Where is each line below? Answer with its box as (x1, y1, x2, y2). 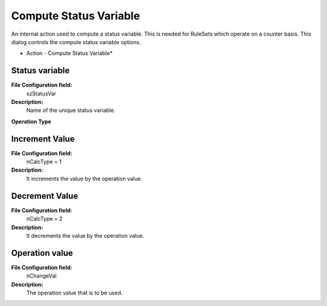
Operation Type (11, 118, 51, 125)
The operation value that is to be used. (26, 289, 123, 296)
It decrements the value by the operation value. (26, 232, 145, 239)
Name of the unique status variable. (26, 106, 116, 114)
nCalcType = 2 (26, 215, 63, 223)
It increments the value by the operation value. (26, 175, 142, 182)
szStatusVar (26, 90, 57, 97)
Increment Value (11, 134, 75, 144)
